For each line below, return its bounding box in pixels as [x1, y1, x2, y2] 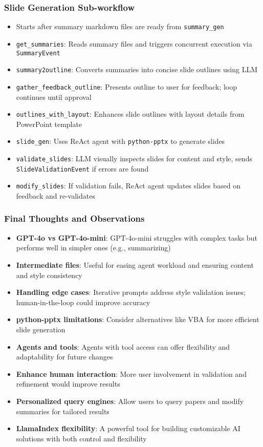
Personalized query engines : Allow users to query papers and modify [16, 395, 244, 406]
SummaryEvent [16, 49, 60, 57]
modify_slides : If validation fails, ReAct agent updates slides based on [16, 180, 241, 191]
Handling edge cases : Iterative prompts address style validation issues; [16, 287, 246, 297]
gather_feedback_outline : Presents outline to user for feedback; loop [16, 81, 237, 92]
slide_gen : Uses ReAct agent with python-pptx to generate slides [16, 136, 225, 146]
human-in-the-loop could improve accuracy [16, 296, 150, 307]
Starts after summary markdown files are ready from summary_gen [16, 21, 224, 32]
